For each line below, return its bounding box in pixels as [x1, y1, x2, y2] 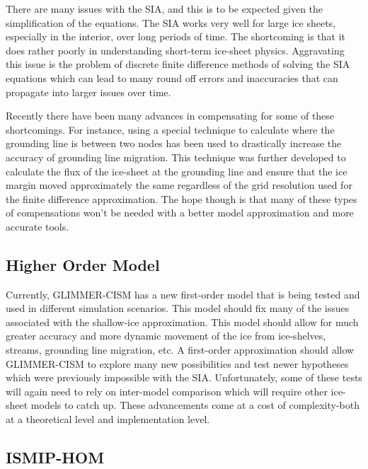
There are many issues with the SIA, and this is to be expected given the [6, 1, 323, 16]
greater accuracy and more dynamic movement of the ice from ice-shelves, [6, 328, 326, 343]
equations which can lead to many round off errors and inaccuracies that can [6, 70, 338, 85]
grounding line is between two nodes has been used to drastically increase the [6, 136, 342, 151]
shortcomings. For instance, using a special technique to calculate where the [6, 122, 335, 137]
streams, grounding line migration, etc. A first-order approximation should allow [6, 342, 355, 357]
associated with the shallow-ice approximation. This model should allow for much [6, 314, 359, 329]
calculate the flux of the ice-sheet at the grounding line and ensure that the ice [6, 163, 347, 178]
